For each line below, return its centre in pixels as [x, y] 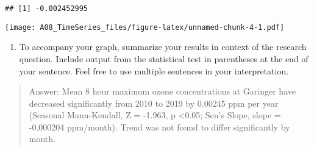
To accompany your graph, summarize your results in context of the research [163, 47]
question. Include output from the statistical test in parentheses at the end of [164, 58]
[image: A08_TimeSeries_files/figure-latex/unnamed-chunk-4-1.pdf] [145, 27]
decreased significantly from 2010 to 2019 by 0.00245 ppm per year [154, 103]
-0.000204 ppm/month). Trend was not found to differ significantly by [159, 127]
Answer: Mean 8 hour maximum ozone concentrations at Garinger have [162, 91]
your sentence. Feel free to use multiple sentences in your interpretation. [154, 70]
